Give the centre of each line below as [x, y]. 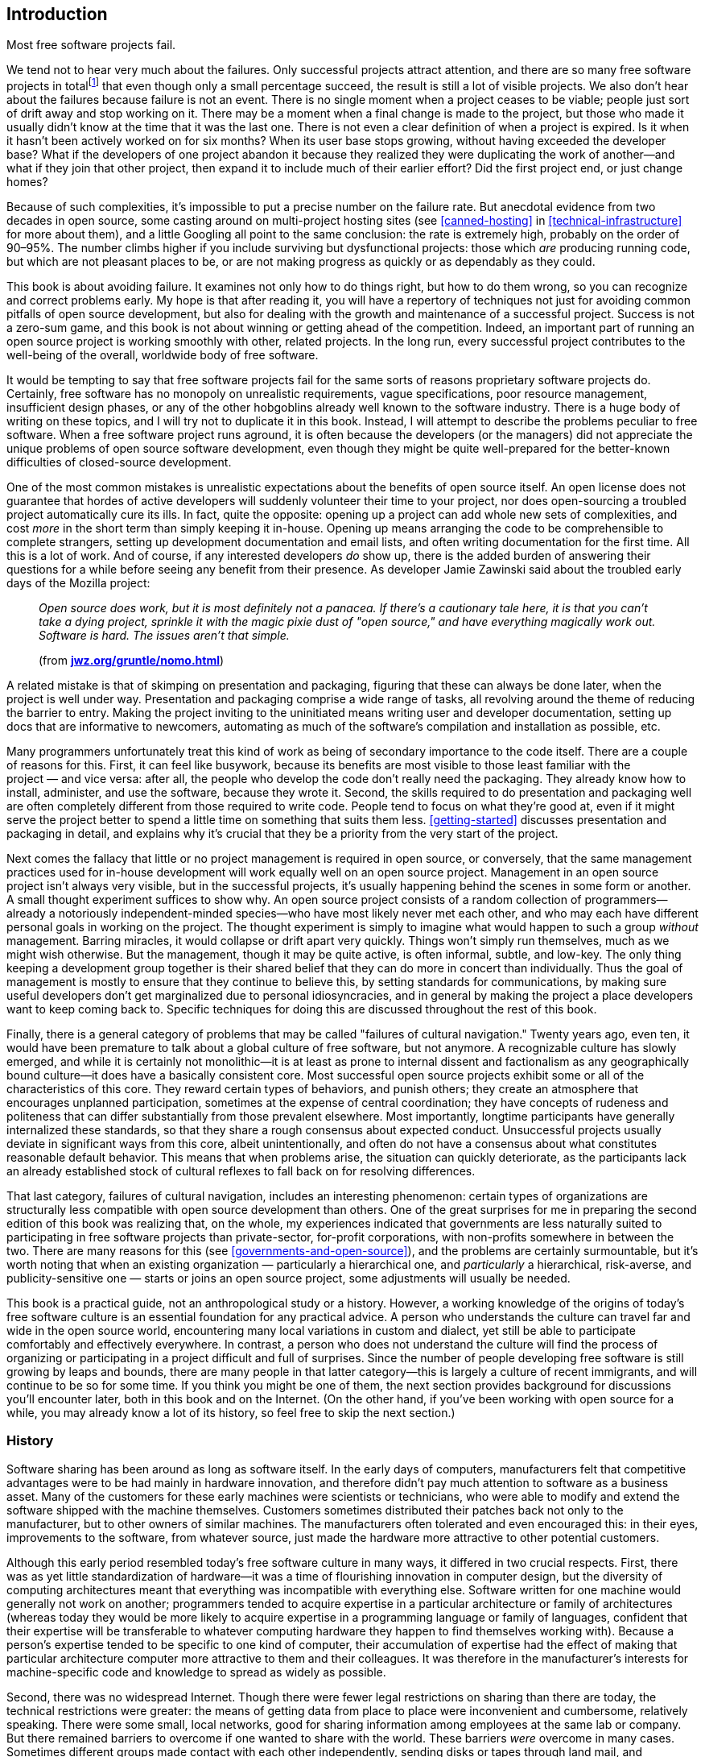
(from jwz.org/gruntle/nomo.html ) [132, 661]
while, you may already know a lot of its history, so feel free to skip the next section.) [231, 1413]
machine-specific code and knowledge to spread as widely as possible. [196, 1672]
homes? [27, 182]
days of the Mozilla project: [78, 583]
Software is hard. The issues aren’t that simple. [164, 636]
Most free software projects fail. [91, 45]
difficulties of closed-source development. [119, 462]
